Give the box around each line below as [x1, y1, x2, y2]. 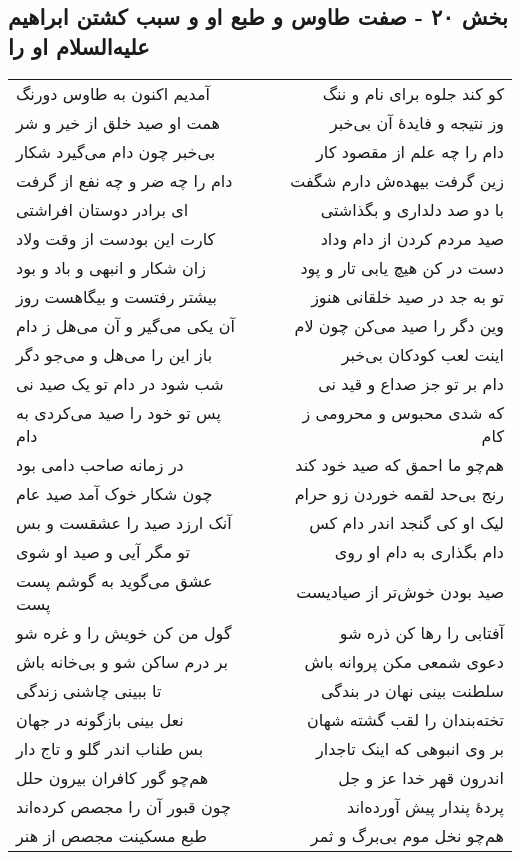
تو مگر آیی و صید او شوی [16, 539, 191, 563]
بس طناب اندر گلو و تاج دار [16, 736, 204, 760]
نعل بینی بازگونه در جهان [16, 707, 184, 731]
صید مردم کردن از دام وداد [320, 226, 504, 250]
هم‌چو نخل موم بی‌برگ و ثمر [310, 823, 504, 847]
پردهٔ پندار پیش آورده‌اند [346, 794, 504, 818]
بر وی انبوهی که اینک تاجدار [316, 736, 504, 760]
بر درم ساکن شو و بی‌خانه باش [16, 649, 228, 673]
